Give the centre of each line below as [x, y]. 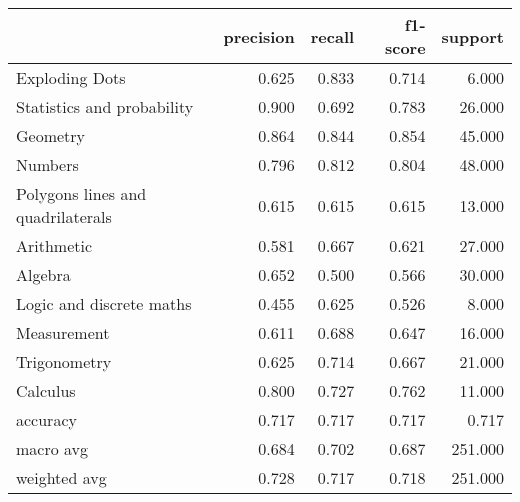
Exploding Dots [71, 77]
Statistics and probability [105, 106]
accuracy [46, 419]
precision [259, 36]
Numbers [47, 164]
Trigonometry [64, 361]
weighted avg [61, 477]
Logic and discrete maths [104, 303]
